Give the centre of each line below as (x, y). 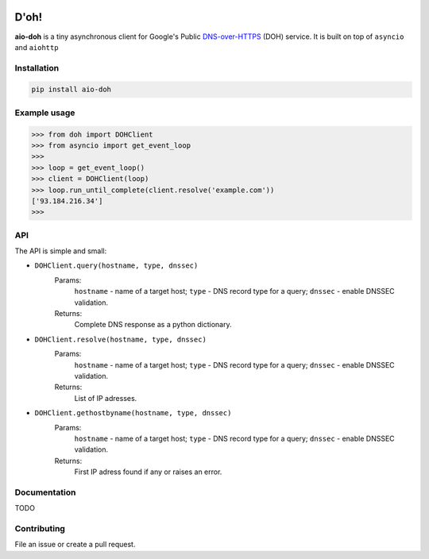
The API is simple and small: (61, 251)
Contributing (40, 528)
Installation (37, 67)
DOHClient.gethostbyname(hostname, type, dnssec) (133, 413)
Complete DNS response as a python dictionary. (153, 325)
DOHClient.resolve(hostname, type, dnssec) (120, 339)
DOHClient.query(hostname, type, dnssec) (116, 266)
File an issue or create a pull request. (75, 545)
